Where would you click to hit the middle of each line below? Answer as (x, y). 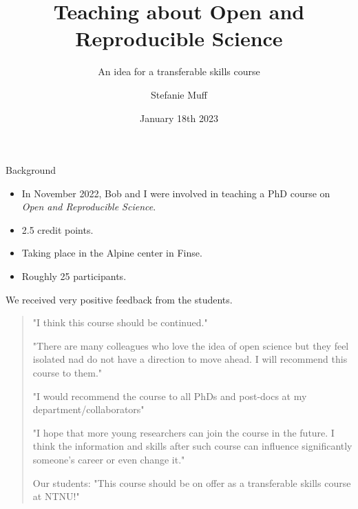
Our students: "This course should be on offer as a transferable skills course (192, 482)
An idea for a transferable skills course (179, 71)
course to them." (67, 373)
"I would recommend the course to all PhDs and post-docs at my (170, 396)
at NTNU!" (56, 496)
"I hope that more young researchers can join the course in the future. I (183, 432)
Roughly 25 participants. (74, 276)
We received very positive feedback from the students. (119, 299)
